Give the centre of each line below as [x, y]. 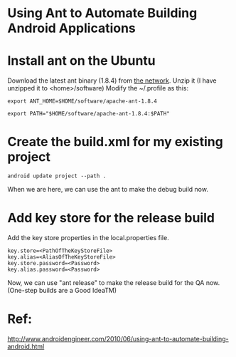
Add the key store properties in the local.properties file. [88, 238]
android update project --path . [57, 176]
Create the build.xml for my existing [116, 142]
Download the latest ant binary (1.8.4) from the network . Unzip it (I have [112, 81]
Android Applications [72, 28]
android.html [26, 346]
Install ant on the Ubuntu [81, 61]
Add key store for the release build [111, 218]
